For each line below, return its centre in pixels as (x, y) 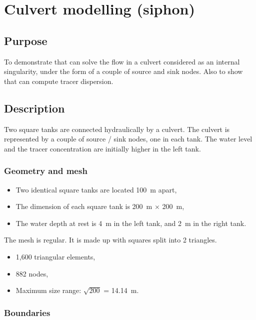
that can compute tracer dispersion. (59, 81)
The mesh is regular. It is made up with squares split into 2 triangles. (110, 240)
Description (34, 108)
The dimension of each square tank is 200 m (84, 206)
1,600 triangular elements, (55, 256)
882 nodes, (32, 273)
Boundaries (27, 312)
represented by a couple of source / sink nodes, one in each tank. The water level (128, 139)
